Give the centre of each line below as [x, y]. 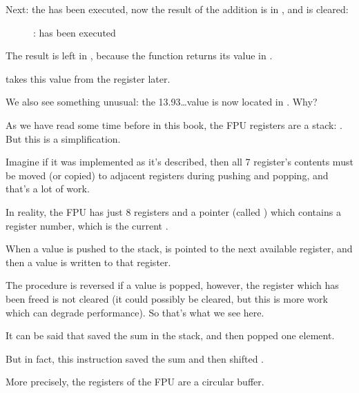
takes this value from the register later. [88, 78]
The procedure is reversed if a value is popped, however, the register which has [172, 285]
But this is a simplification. [63, 138]
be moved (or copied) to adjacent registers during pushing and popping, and [167, 175]
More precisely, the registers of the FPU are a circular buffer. [135, 382]
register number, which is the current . [87, 225]
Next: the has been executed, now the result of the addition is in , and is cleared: [177, 9]
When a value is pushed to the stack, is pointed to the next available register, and [179, 249]
